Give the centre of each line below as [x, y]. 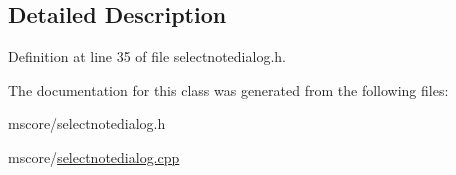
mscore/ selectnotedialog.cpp [94, 156]
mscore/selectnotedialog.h [87, 123]
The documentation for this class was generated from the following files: [228, 89]
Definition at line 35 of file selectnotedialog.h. [147, 56]
